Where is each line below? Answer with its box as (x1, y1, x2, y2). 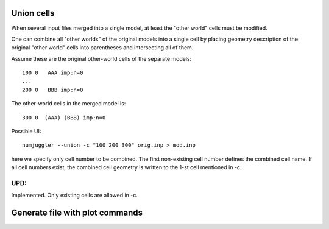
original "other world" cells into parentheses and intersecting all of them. (11, 44, 194, 51)
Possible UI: (11, 128, 41, 135)
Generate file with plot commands (11, 208, 143, 218)
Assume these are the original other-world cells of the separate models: (11, 55, 192, 62)
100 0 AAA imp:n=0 (22, 69, 83, 76)
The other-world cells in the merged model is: (11, 100, 126, 107)
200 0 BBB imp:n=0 (22, 86, 83, 93)
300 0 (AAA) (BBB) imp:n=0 (22, 114, 106, 121)
